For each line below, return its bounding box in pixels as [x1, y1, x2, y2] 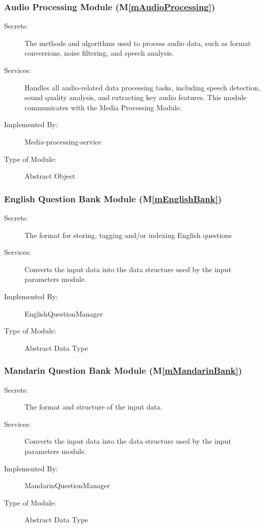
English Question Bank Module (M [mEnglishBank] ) [4, 192, 222, 205]
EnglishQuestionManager [25, 308, 103, 319]
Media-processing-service [25, 136, 102, 147]
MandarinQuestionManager [25, 480, 110, 491]
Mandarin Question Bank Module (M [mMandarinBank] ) [4, 364, 243, 377]
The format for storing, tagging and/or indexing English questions [25, 229, 232, 240]
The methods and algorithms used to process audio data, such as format [25, 37, 251, 48]
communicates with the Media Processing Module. [25, 102, 182, 112]
